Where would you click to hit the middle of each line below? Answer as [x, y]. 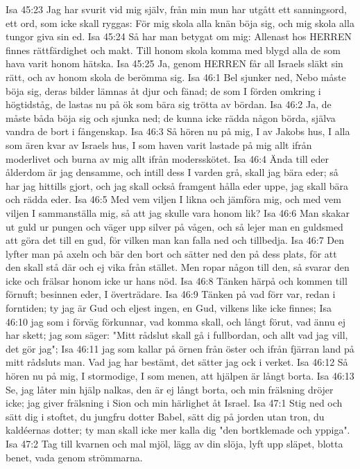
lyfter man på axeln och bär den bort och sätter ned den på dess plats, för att [171, 253]
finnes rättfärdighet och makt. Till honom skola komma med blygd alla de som [173, 50]
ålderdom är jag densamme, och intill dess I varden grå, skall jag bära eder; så [172, 172]
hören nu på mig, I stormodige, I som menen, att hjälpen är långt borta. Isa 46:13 [180, 376]
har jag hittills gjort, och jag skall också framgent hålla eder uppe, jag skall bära [177, 185]
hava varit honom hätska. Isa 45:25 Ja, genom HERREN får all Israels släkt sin [174, 63]
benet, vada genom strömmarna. [74, 457]
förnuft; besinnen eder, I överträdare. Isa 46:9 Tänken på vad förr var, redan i [171, 294]
